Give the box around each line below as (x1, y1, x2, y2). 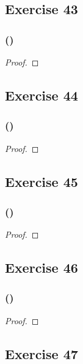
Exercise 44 (5, 85, 78, 104)
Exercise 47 (5, 344, 78, 363)
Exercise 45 (5, 172, 78, 191)
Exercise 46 (5, 258, 78, 277)
